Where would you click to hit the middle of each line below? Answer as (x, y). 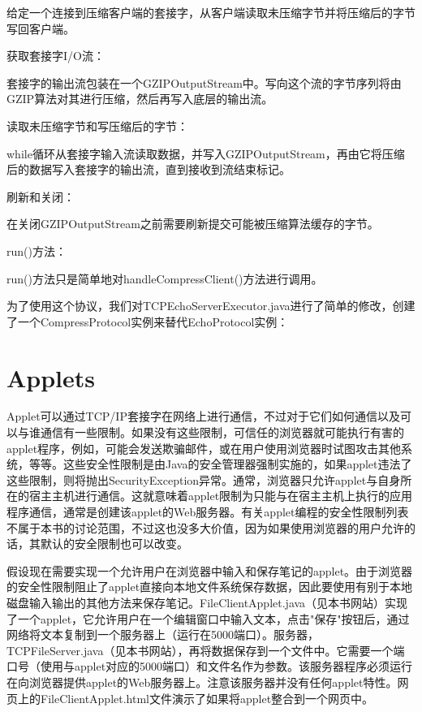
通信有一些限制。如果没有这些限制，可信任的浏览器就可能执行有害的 (222, 432)
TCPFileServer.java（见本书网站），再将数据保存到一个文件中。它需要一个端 (206, 650)
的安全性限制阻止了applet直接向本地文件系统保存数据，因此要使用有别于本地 (210, 587)
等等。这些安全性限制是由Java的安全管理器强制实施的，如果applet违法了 (220, 464)
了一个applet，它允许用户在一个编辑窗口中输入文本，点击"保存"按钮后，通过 (208, 618)
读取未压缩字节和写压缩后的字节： (97, 125)
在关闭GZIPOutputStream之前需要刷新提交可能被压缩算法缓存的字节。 (193, 224)
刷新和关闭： (41, 196)
